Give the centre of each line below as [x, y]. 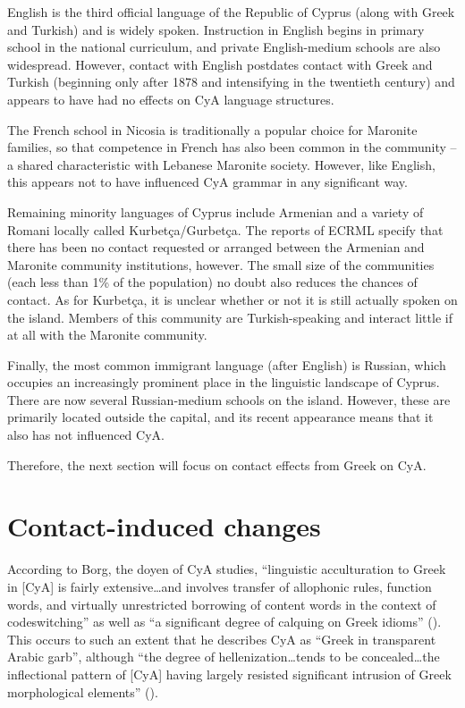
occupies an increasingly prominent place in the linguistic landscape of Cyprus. [224, 382]
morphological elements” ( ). [83, 691]
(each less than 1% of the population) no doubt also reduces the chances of [212, 282]
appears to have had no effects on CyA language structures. [171, 99]
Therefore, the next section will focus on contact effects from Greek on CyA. [217, 464]
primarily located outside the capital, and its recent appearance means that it [220, 417]
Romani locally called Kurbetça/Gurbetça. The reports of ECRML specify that [225, 229]
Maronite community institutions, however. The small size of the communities [221, 264]
